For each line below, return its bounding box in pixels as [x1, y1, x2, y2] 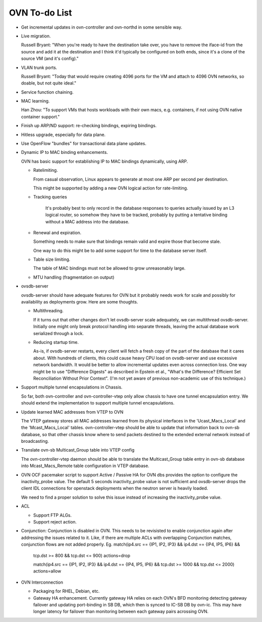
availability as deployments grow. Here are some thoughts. [21, 299, 138, 305]
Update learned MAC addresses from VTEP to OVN [21, 409, 124, 415]
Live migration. [21, 33, 51, 39]
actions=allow [33, 568, 62, 574]
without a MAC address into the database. [45, 219, 130, 224]
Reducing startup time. [33, 339, 79, 345]
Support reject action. [33, 519, 77, 524]
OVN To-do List [9, 7, 72, 18]
